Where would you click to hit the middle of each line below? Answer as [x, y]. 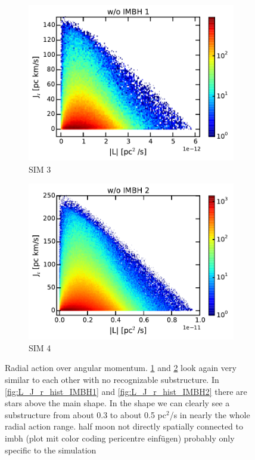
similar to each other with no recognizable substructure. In [112, 380]
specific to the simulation [51, 450]
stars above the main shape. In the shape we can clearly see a [117, 403]
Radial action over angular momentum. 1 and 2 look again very [121, 368]
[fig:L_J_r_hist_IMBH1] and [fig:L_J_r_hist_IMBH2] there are [126, 391]
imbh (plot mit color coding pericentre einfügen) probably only [120, 438]
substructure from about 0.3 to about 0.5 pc [85, 414]
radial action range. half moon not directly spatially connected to [124, 426]
